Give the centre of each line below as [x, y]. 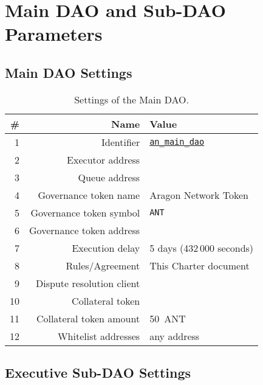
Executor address [104, 159]
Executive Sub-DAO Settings [98, 373]
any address [175, 336]
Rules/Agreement [103, 265]
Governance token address [85, 230]
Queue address [109, 177]
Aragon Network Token [199, 195]
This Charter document [200, 265]
